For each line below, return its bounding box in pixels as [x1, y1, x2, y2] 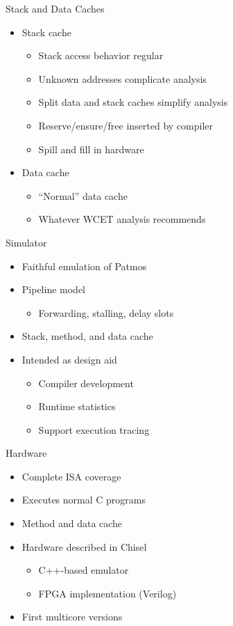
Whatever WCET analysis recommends [38, 212, 206, 226]
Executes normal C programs [21, 492, 146, 507]
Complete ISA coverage [21, 469, 121, 483]
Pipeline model [21, 282, 86, 297]
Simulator [6, 235, 47, 249]
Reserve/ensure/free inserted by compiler [38, 118, 214, 132]
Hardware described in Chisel [21, 539, 147, 554]
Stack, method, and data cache [21, 329, 153, 343]
